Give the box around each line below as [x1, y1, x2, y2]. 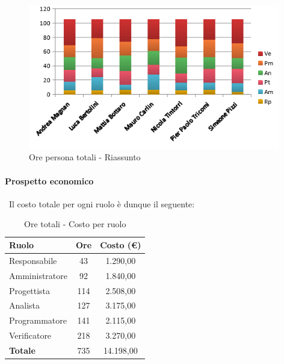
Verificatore [9, 329, 52, 342]
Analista [9, 299, 40, 312]
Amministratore [9, 269, 67, 281]
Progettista [9, 284, 50, 297]
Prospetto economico [5, 174, 94, 187]
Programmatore [9, 314, 67, 327]
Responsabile [9, 254, 57, 266]
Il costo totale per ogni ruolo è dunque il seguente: [8, 197, 195, 210]
